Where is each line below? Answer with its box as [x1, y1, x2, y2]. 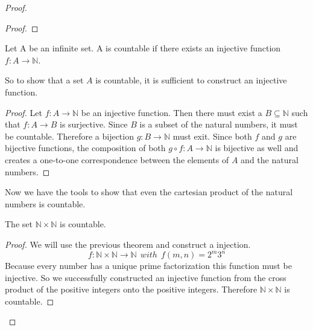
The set [5, 218, 33, 230]
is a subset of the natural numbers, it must [139, 118, 298, 131]
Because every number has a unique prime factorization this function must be [5, 259, 292, 271]
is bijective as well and [215, 141, 299, 154]
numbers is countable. [5, 197, 86, 210]
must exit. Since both [172, 129, 252, 142]
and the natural [241, 153, 299, 166]
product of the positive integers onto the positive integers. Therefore [5, 283, 258, 296]
